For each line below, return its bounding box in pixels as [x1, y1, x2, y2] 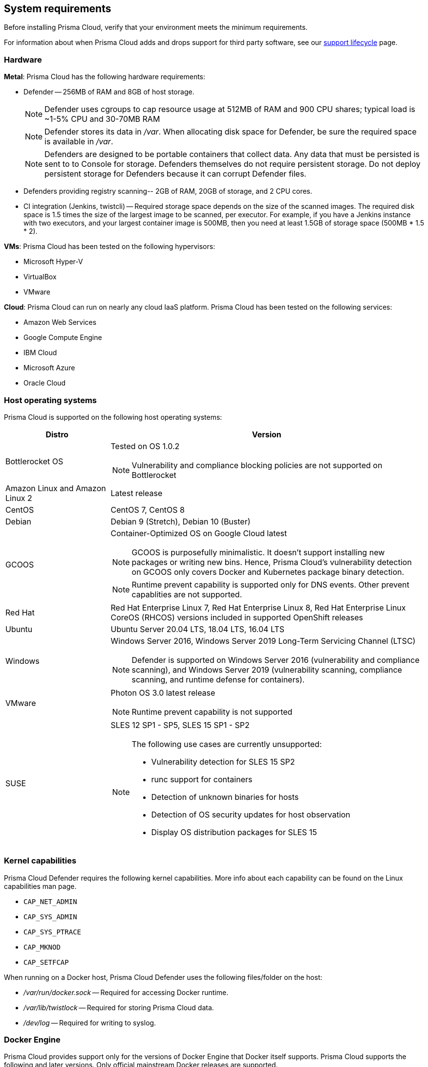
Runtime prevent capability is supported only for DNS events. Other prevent [131, 579, 409, 590]
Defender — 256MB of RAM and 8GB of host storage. [23, 88, 194, 96]
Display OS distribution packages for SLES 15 [151, 827, 317, 837]
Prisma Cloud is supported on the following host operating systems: [4, 412, 222, 421]
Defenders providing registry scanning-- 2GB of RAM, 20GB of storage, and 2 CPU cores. [23, 187, 313, 196]
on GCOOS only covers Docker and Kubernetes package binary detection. [131, 567, 405, 577]
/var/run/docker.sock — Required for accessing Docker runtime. [23, 988, 229, 997]
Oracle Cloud [23, 379, 66, 387]
